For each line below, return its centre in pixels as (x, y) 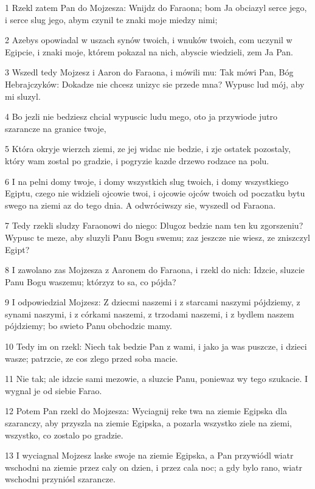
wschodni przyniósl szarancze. (60, 479)
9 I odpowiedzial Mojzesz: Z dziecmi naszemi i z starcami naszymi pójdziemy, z (153, 302)
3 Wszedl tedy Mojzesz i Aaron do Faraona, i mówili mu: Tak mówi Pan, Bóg (149, 72)
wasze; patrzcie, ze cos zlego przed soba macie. (92, 358)
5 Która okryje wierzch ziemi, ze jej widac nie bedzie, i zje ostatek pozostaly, (148, 149)
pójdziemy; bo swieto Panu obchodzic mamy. (88, 326)
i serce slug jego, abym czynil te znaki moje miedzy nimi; (111, 19)
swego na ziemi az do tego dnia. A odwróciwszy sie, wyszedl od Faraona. (140, 205)
